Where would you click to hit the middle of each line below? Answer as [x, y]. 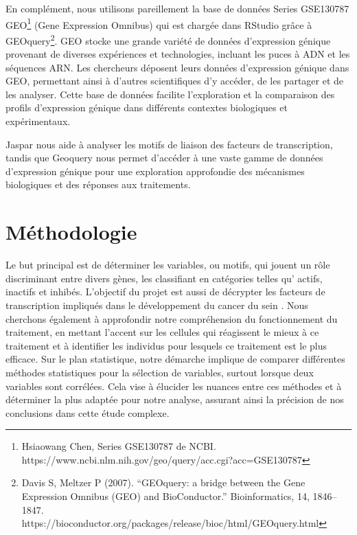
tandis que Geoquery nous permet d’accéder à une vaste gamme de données [164, 158]
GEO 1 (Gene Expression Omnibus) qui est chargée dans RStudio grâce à [159, 23]
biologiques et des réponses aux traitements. [98, 184]
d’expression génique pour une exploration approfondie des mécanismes [155, 171]
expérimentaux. [38, 121]
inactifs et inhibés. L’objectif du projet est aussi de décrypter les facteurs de [165, 292]
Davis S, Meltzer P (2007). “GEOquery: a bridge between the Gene [163, 482]
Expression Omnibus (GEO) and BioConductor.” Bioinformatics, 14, [165, 496]
